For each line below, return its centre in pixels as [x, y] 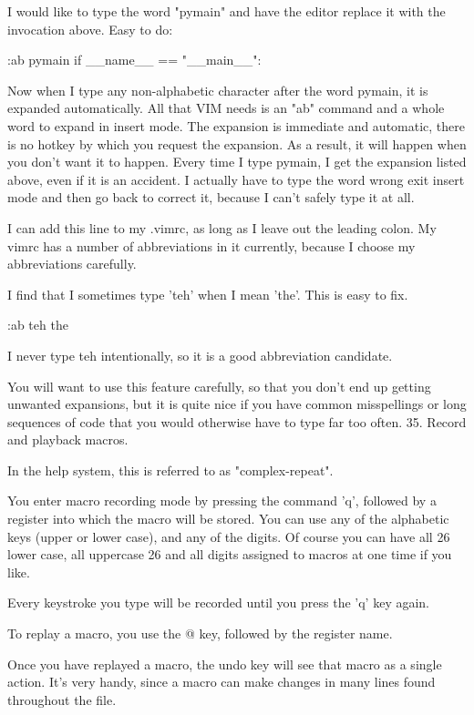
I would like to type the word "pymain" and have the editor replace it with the [227, 11]
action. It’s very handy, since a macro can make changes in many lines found [222, 682]
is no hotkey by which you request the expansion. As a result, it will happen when [237, 143]
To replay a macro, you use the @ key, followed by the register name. [200, 633]
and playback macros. [68, 439]
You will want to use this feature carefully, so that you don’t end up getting [219, 386]
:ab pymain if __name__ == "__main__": [134, 60]
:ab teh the [38, 325]
